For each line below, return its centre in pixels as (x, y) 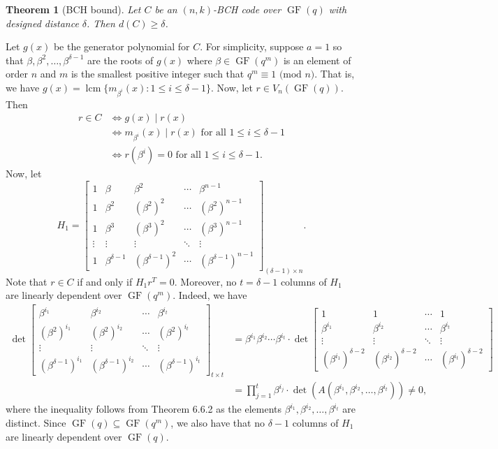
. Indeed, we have (210, 295)
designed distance (42, 23)
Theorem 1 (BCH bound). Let (73, 9)
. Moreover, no (205, 281)
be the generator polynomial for (122, 46)
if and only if (105, 281)
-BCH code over (247, 9)
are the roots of (120, 60)
